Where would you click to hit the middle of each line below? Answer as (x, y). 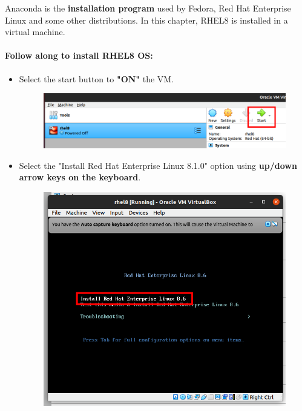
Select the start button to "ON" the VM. (97, 78)
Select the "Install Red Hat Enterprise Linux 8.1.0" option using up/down (158, 165)
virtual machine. (35, 32)
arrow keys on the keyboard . (80, 177)
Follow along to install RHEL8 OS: (79, 55)
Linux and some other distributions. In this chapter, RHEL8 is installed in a (146, 20)
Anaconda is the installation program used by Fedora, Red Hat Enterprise (148, 8)
